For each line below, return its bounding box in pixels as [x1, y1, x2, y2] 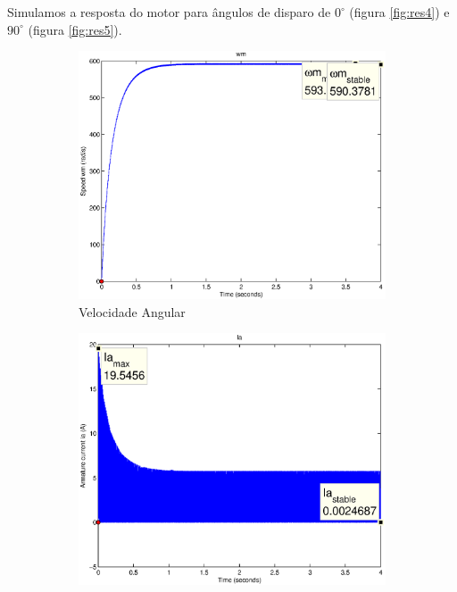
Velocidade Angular [79, 302, 186, 321]
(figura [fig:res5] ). [28, 20, 122, 38]
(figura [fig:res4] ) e [349, 3, 450, 21]
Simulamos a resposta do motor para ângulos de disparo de [7, 3, 331, 21]
